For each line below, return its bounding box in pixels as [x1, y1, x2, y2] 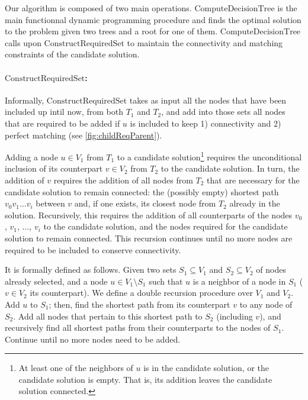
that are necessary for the [207, 173, 300, 186]
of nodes [256, 263, 286, 276]
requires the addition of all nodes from [53, 173, 193, 186]
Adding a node [5, 150, 58, 163]
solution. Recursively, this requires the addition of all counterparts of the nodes [5, 208, 293, 221]
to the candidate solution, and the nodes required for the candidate [43, 220, 288, 233]
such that [149, 275, 183, 287]
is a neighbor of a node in [192, 275, 286, 287]
